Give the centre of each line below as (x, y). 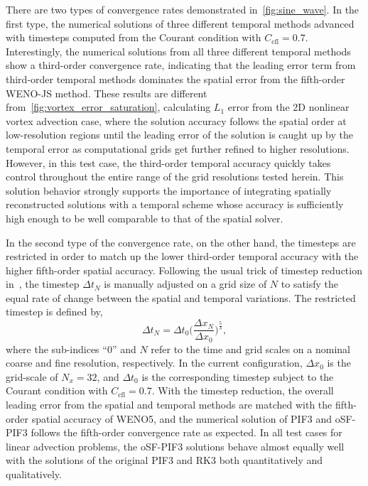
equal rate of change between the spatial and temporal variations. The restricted (181, 297)
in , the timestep (43, 284)
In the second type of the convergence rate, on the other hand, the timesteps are (181, 242)
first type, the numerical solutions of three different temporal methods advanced (180, 23)
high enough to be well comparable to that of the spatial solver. (145, 218)
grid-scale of (32, 376)
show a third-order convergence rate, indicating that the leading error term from (181, 65)
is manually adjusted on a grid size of (185, 284)
